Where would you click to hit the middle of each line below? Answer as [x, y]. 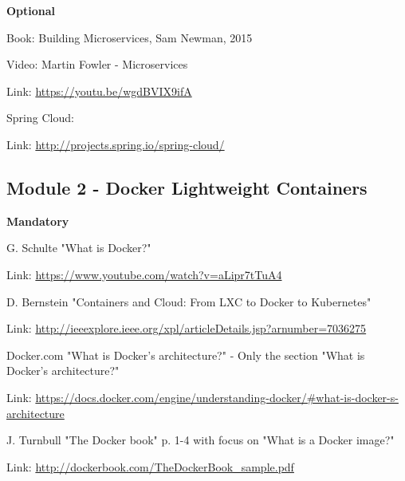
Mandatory [38, 221]
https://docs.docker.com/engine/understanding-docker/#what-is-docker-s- [217, 397]
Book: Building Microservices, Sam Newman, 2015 [130, 37]
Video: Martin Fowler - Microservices [97, 64]
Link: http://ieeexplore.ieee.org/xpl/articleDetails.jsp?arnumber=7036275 [187, 328]
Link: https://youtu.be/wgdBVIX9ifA [99, 91]
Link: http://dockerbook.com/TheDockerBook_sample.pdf [150, 466]
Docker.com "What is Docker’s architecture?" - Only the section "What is [186, 355]
